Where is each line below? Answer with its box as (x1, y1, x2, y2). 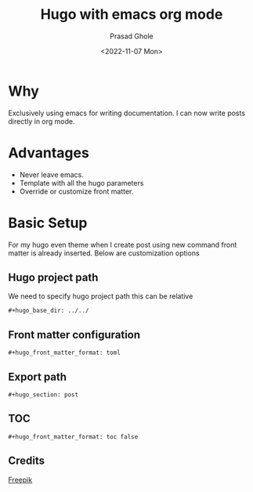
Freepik (8, 475, 33, 484)
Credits (8, 454, 45, 468)
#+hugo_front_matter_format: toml (8, 349, 121, 357)
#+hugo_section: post (8, 391, 79, 399)
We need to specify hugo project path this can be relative (8, 291, 193, 301)
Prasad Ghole (109, 31, 154, 41)
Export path (8, 370, 67, 383)
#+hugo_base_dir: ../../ (8, 307, 89, 315)
